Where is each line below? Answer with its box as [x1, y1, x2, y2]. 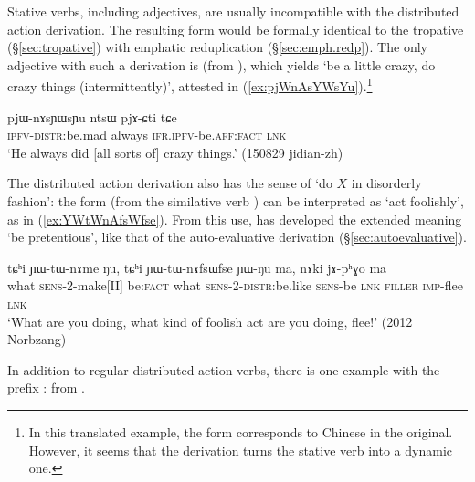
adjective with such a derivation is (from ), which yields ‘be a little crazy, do [7, 55, 436, 74]
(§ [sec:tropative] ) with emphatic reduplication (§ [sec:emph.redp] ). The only [7, 37, 427, 57]
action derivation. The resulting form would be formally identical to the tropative [7, 19, 464, 38]
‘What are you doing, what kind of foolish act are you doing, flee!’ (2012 [7, 311, 413, 330]
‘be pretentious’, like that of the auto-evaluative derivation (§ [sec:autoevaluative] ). [7, 227, 467, 246]
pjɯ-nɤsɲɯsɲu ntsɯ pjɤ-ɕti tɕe [7, 107, 177, 126]
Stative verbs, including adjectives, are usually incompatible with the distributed [7, 2, 459, 20]
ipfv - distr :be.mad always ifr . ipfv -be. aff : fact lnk [7, 125, 287, 144]
